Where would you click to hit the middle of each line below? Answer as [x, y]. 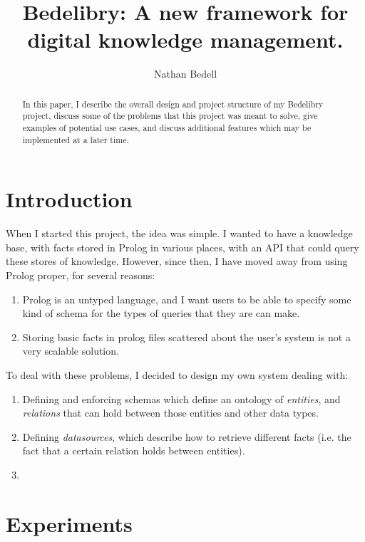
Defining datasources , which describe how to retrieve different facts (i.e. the [187, 436]
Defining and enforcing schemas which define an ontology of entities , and [181, 398]
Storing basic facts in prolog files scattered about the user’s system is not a [186, 337]
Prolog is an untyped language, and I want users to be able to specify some [187, 299]
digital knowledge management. [185, 40]
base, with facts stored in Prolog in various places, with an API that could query [182, 247]
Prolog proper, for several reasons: [81, 275]
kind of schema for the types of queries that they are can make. [161, 313]
